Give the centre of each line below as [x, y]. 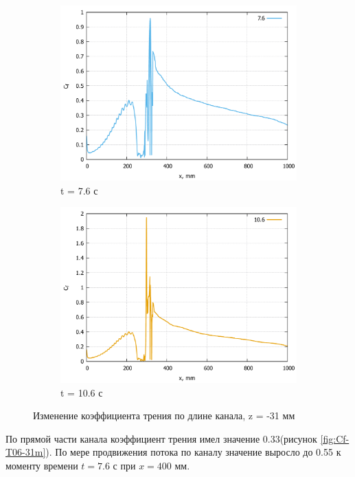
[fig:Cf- [335, 438]
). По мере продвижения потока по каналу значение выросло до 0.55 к [193, 452]
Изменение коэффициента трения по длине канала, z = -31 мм [164, 415]
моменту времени [42, 466]
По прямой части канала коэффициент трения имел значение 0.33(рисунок [161, 438]
